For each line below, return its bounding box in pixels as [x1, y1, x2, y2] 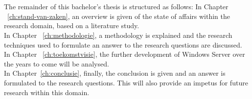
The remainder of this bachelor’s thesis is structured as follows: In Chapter [4, 1, 229, 12]
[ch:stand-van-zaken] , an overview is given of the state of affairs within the [7, 11, 230, 21]
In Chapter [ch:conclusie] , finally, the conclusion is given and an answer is [4, 68, 226, 78]
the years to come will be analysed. [4, 58, 109, 68]
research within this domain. [4, 87, 90, 97]
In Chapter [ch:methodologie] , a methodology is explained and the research [4, 30, 232, 40]
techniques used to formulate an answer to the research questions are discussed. [4, 39, 242, 49]
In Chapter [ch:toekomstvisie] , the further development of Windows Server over [4, 49, 245, 59]
